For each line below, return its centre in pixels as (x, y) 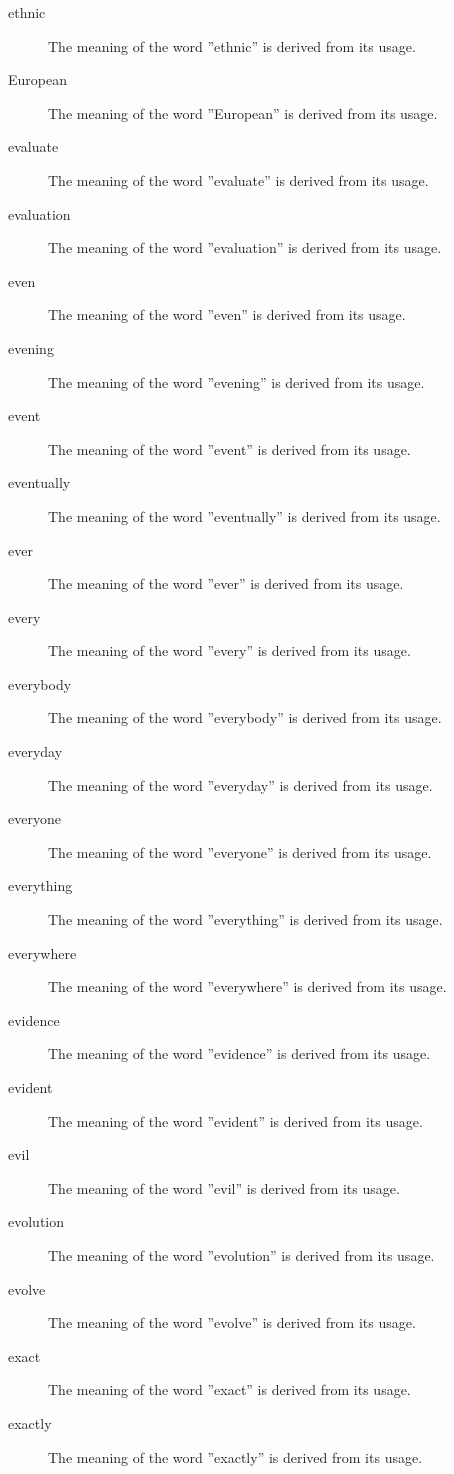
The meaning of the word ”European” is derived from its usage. (243, 112)
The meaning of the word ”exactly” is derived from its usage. (235, 1456)
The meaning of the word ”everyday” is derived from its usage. (240, 784)
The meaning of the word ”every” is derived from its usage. (229, 650)
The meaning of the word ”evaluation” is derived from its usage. (245, 247)
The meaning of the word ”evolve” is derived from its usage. (232, 1322)
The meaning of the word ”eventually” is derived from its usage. (244, 515)
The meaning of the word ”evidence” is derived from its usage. (239, 1053)
